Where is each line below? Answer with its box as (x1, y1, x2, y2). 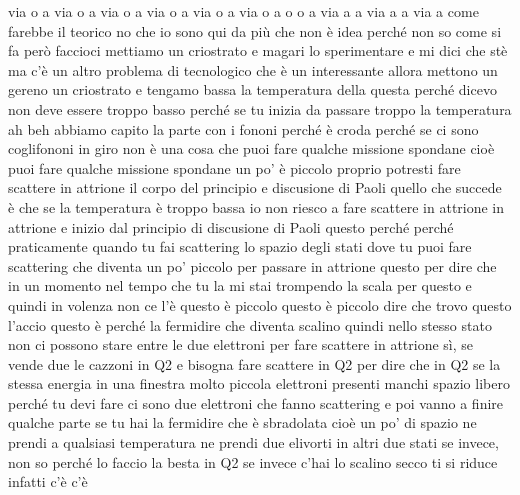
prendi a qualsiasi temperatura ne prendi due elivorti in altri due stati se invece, (8, 432, 499, 453)
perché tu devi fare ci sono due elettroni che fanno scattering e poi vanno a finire (8, 392, 504, 413)
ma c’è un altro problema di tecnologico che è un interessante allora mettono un (8, 59, 498, 80)
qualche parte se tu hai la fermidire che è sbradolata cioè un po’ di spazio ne (8, 412, 477, 433)
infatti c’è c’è (8, 471, 88, 492)
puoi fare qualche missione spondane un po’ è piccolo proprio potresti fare (8, 157, 461, 178)
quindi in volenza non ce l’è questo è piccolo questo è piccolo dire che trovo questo (8, 294, 512, 315)
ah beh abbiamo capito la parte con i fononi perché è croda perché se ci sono (8, 118, 479, 139)
